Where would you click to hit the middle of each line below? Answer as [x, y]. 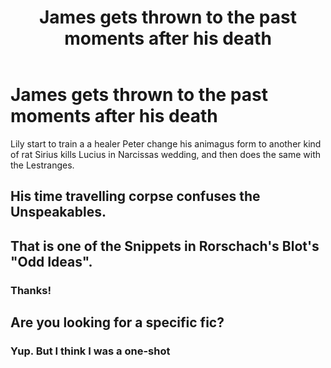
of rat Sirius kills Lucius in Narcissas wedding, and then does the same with [166, 154]
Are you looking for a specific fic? [117, 322]
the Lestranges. [42, 165]
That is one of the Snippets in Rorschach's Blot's [165, 246]
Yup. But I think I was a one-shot [90, 351]
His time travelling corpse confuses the [135, 196]
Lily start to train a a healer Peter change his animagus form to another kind [166, 143]
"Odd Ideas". [51, 261]
